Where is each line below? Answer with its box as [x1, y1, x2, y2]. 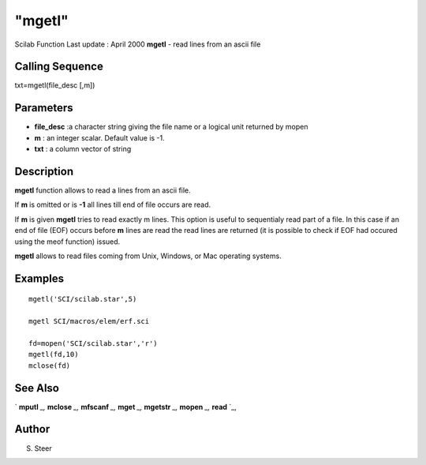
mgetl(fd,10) [28, 350, 79, 359]
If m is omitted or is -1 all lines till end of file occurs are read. [14, 200, 211, 209]
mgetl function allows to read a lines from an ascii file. [14, 186, 191, 195]
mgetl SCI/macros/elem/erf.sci [28, 317, 150, 326]
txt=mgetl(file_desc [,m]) [14, 81, 95, 90]
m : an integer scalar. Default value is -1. [34, 133, 165, 142]
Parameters [14, 101, 73, 114]
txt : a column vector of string [34, 144, 132, 154]
